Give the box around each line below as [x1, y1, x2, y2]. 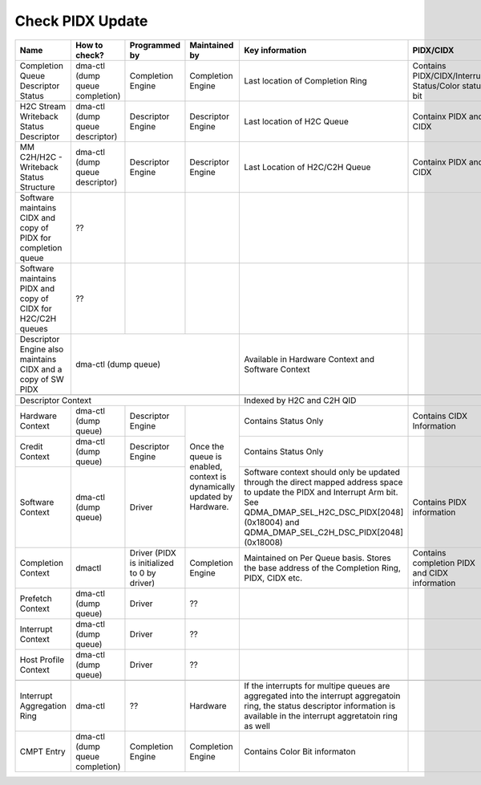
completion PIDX [412, 557, 476, 568]
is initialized [129, 557, 174, 568]
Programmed [129, 39, 180, 51]
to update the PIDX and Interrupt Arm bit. [244, 486, 398, 498]
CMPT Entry [19, 746, 66, 757]
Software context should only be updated [244, 466, 401, 478]
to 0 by [129, 567, 156, 578]
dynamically [189, 481, 236, 492]
